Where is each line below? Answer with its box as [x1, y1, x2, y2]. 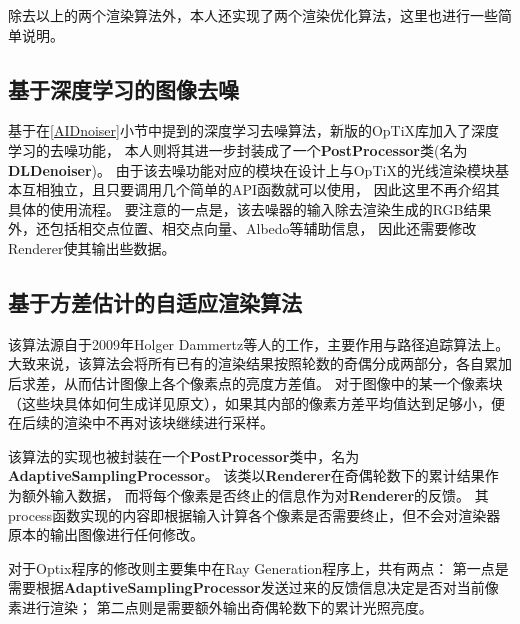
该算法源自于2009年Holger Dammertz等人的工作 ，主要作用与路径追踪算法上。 [8, 333, 510, 354]
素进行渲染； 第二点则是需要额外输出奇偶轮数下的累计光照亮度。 [8, 596, 433, 617]
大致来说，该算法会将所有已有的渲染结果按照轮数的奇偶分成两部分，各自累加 [8, 353, 512, 374]
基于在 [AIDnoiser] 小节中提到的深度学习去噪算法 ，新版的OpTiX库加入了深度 [8, 120, 500, 141]
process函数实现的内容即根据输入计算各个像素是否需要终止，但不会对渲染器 [8, 504, 501, 525]
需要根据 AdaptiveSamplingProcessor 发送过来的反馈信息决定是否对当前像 [8, 577, 499, 598]
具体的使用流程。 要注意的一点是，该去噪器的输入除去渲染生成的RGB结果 [8, 198, 492, 219]
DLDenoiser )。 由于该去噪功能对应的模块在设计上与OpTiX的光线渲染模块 [8, 159, 495, 180]
